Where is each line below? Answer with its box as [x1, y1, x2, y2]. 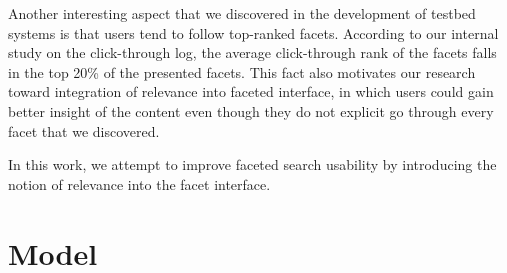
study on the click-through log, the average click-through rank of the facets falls [8, 42, 497, 63]
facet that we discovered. [8, 120, 160, 141]
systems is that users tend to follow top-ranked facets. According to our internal [8, 22, 499, 43]
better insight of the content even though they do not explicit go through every [8, 100, 494, 121]
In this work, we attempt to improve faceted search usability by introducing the [8, 154, 497, 175]
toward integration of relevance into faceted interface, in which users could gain [8, 81, 494, 102]
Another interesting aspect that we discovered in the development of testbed [8, 3, 476, 23]
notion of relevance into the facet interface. [8, 173, 271, 194]
